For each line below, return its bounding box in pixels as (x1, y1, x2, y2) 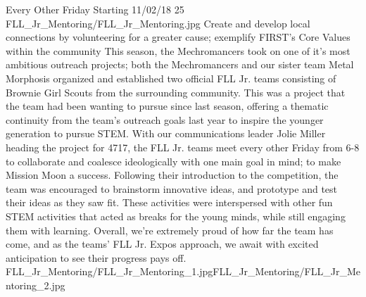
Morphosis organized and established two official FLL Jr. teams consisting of (6, 70, 336, 85)
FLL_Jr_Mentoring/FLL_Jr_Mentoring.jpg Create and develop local (6, 15, 310, 30)
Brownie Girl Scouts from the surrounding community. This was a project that (6, 84, 346, 99)
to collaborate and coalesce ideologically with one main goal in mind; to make (6, 153, 341, 168)
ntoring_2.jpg (6, 277, 65, 292)
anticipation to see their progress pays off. (6, 250, 187, 265)
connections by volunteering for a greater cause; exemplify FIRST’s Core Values (6, 30, 351, 44)
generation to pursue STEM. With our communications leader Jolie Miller (6, 126, 326, 141)
